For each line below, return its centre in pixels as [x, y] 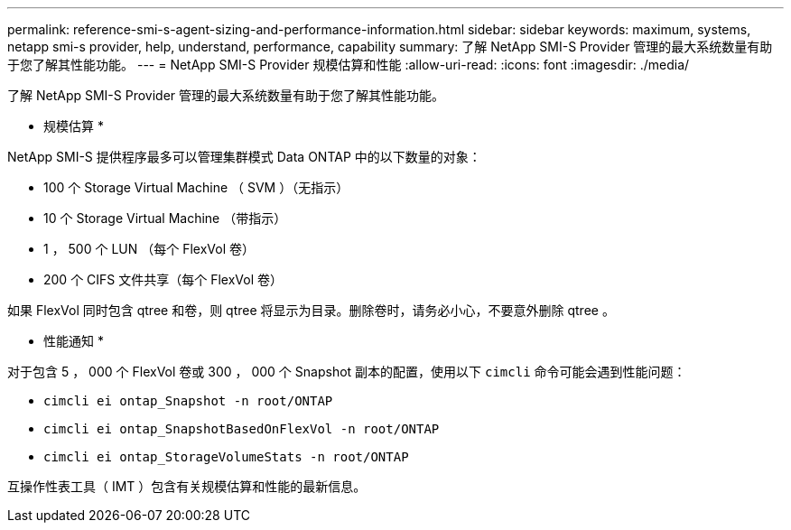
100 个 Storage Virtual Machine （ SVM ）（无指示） [196, 187]
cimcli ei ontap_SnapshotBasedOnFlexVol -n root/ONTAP [242, 429]
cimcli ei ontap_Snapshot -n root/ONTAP [188, 401]
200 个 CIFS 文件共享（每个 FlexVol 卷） [163, 279]
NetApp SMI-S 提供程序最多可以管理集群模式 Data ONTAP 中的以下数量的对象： [244, 157]
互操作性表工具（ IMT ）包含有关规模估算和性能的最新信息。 [187, 486]
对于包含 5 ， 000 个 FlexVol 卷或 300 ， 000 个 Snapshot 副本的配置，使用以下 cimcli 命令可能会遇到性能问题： [347, 372]
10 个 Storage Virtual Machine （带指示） [165, 218]
